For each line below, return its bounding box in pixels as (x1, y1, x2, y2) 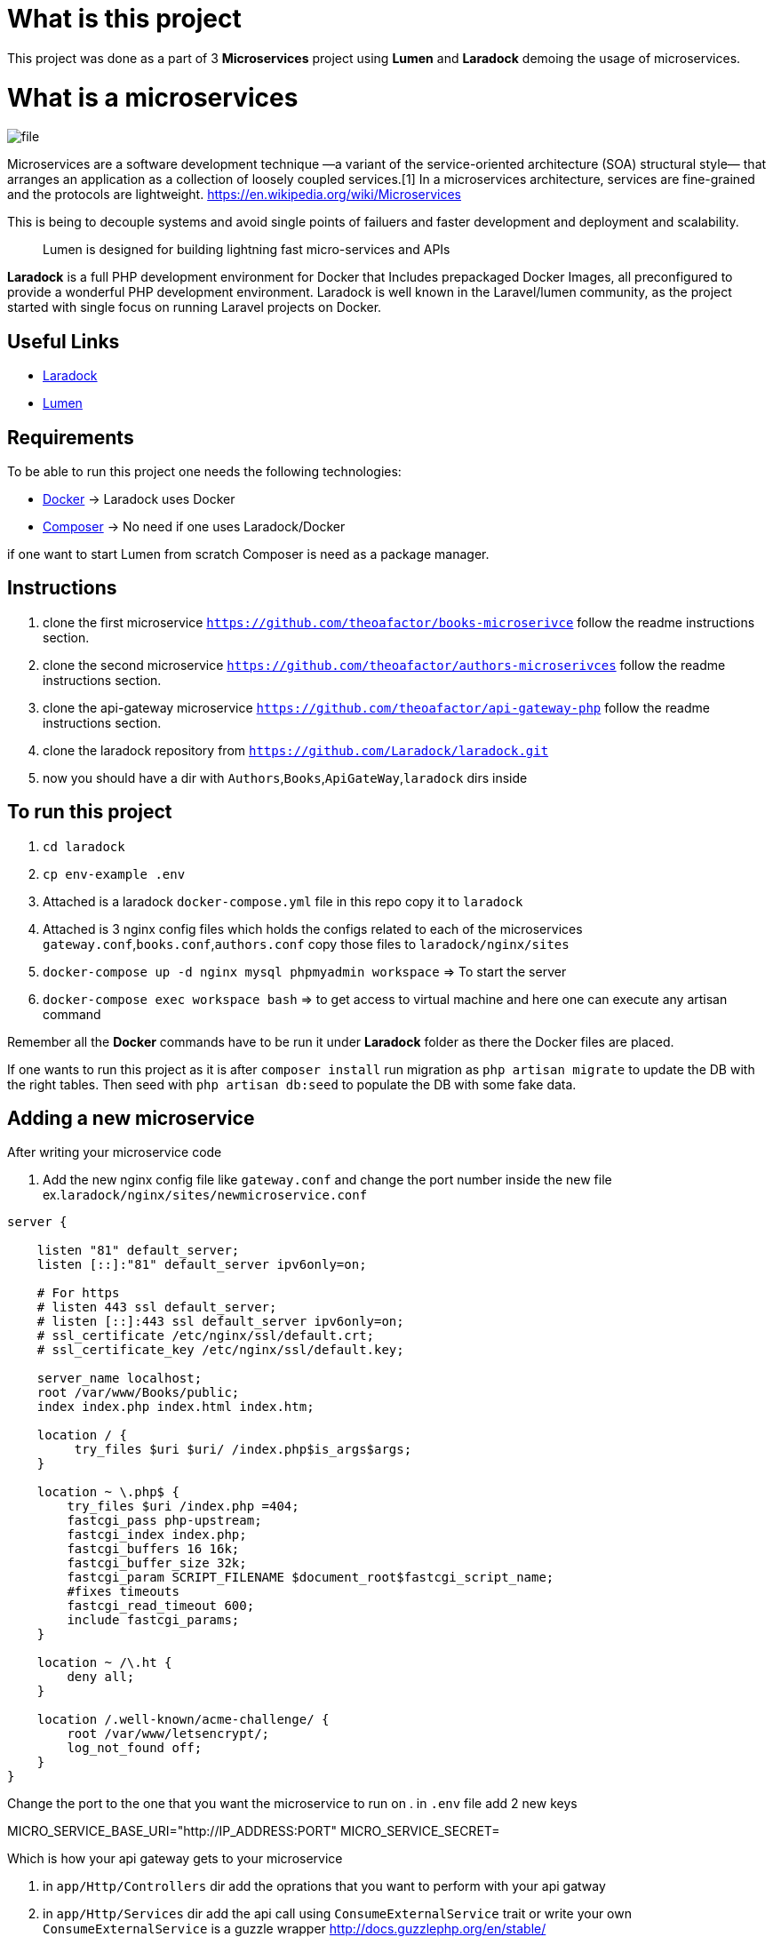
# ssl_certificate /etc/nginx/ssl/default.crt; (36, 1328, 375, 1343)
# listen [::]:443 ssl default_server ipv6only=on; (36, 1314, 404, 1329)
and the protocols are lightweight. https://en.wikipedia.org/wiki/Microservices (7, 187, 462, 203)
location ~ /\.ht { (36, 1655, 172, 1670)
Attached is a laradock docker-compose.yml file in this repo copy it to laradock (43, 893, 523, 909)
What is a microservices (7, 82, 299, 113)
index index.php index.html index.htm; (36, 1399, 315, 1415)
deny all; (67, 1670, 135, 1685)
